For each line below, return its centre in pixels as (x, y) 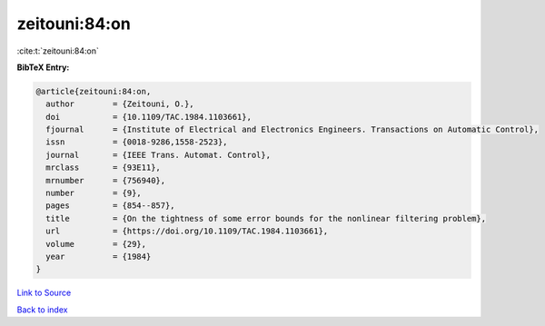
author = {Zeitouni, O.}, (120, 104)
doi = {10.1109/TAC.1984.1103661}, (149, 117)
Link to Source (44, 293)
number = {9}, (94, 193)
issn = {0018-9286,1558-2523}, (137, 142)
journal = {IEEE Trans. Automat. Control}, (159, 155)
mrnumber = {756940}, (106, 180)
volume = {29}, (96, 244)
